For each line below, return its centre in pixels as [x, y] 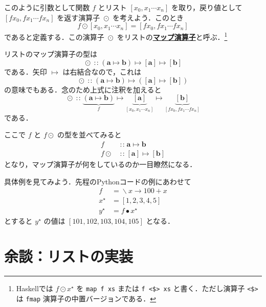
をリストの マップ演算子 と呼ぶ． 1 [172, 36]
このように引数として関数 [47, 7]
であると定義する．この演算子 [54, 37]
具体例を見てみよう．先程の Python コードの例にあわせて [98, 181]
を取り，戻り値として [207, 7]
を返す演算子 [79, 17]
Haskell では [35, 288]
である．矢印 [26, 72]
